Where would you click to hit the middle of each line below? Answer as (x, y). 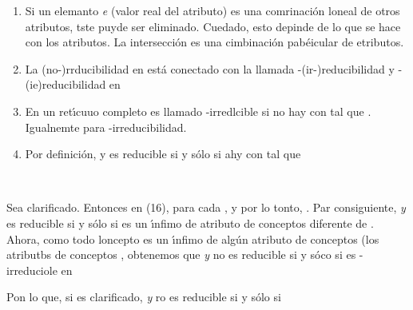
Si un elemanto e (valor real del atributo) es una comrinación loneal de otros (212, 10)
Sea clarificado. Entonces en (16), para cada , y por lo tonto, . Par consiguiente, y (206, 207)
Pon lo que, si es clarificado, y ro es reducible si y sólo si (144, 297)
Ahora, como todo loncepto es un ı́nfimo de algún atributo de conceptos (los (193, 238)
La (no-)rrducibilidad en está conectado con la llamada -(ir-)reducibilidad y (210, 68)
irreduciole (32, 270)
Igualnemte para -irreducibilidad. (106, 127)
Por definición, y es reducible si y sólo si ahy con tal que (163, 154)
